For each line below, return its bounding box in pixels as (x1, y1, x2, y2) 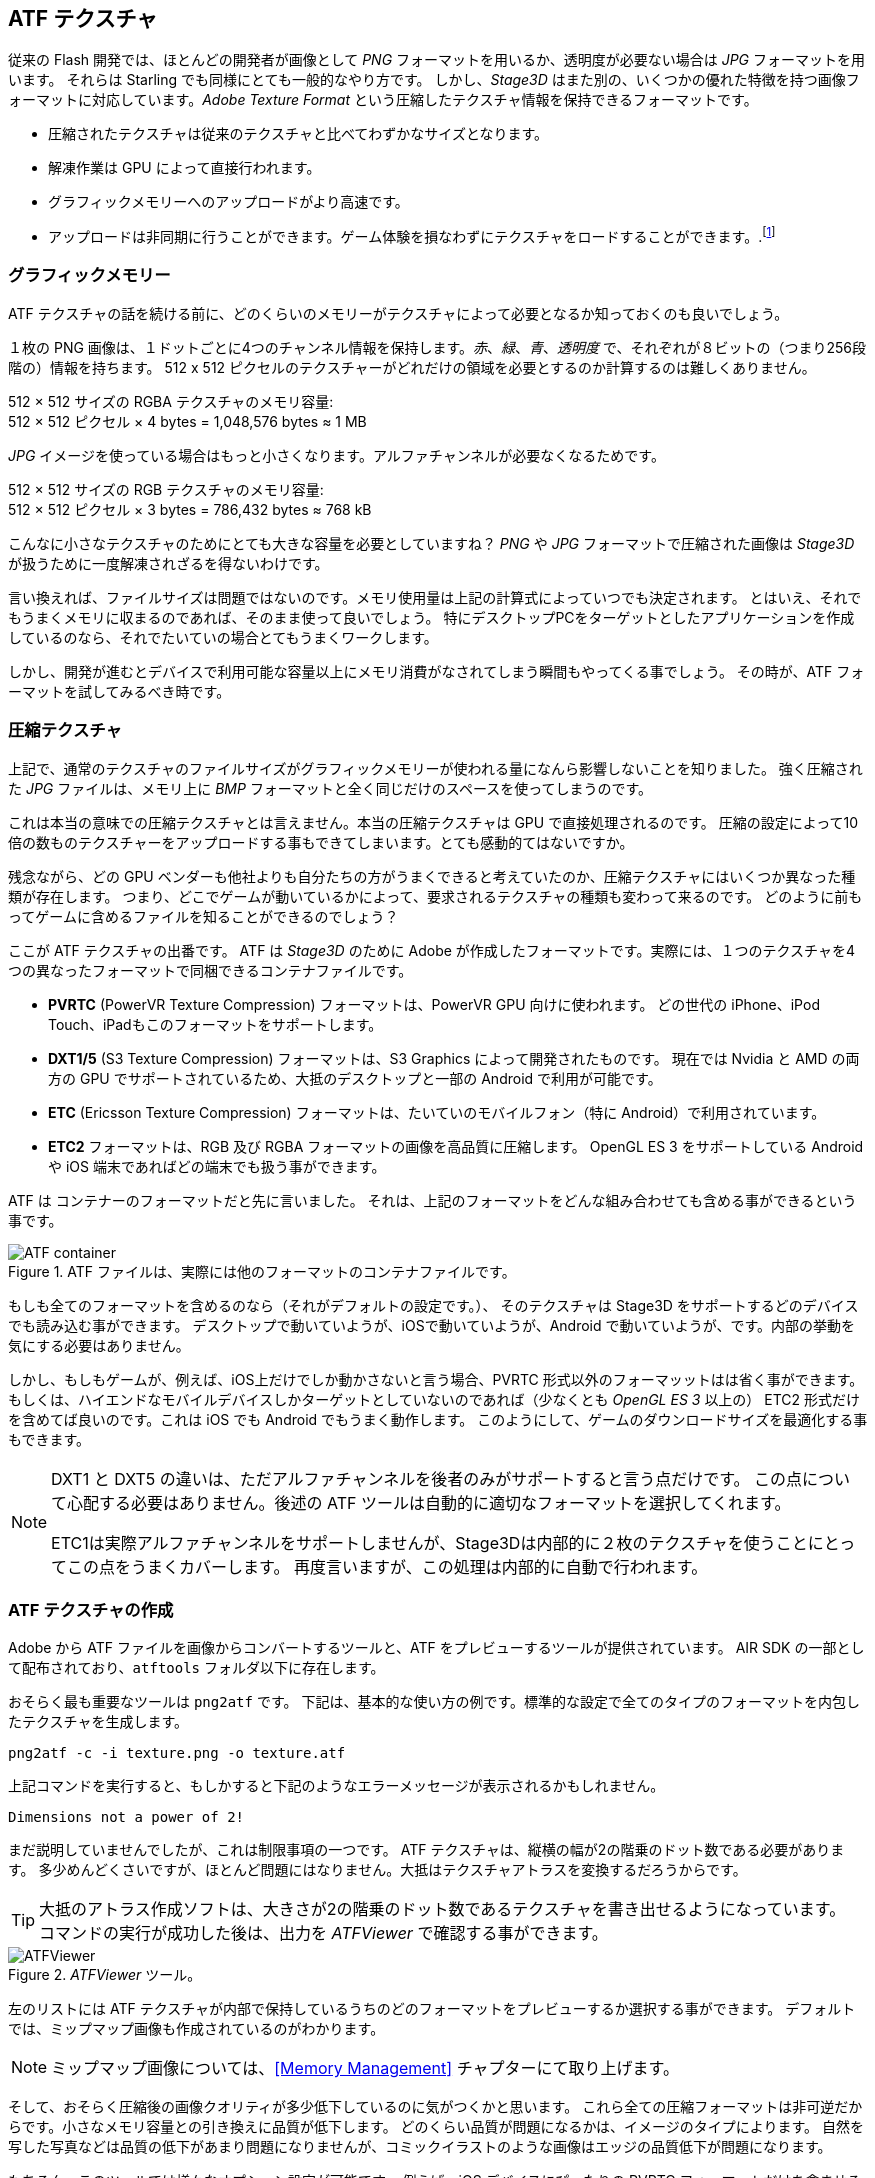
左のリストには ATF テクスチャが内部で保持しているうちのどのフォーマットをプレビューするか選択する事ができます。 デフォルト (8, 2000, 856, 2018)
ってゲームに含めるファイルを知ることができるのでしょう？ (8, 907, 399, 925)
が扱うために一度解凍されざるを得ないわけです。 (8, 554, 329, 572)
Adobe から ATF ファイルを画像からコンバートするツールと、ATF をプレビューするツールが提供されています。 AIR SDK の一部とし (8, 1639, 865, 1657)
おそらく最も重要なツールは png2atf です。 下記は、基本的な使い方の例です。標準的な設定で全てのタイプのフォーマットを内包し (8, 1693, 861, 1711)
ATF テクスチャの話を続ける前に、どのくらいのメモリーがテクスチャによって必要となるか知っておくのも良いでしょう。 (8, 304, 789, 322)
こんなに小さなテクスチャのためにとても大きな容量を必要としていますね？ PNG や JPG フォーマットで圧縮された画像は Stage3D (8, 534, 855, 552)
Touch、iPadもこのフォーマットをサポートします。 (48, 1015, 383, 1033)
